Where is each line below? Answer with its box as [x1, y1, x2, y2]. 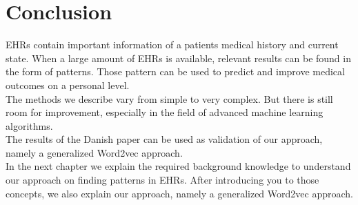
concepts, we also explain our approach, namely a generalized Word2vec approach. [6, 186, 353, 200]
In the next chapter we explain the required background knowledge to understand [6, 159, 351, 173]
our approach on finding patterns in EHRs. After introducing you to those [6, 173, 319, 187]
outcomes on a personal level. [6, 77, 130, 92]
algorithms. [6, 118, 53, 133]
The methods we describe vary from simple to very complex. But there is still [6, 91, 333, 106]
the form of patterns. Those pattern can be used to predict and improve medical [6, 64, 345, 79]
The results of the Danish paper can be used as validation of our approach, [6, 132, 323, 146]
